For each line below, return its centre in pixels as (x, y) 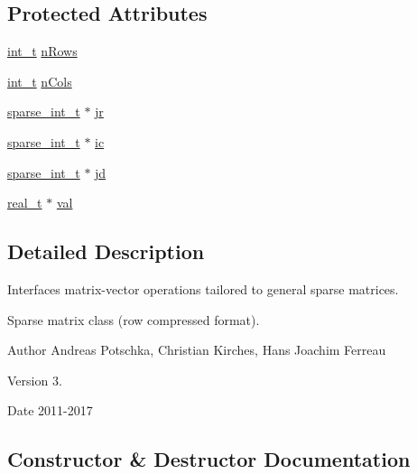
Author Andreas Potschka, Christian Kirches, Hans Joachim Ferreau (197, 350)
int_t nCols (40, 81)
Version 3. (35, 380)
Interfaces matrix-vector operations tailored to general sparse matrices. (203, 288)
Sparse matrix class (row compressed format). (134, 319)
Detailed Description (106, 251)
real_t (25, 203)
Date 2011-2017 (50, 410)
